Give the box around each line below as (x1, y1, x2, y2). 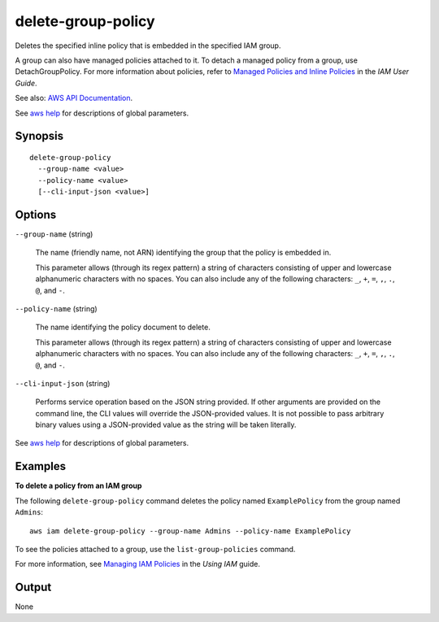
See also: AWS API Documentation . (15, 94, 133, 103)
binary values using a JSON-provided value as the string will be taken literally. (35, 420, 297, 430)
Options (15, 207, 57, 221)
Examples (15, 459, 67, 473)
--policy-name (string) (15, 303, 98, 313)
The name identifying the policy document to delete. (35, 322, 211, 333)
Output (15, 581, 52, 594)
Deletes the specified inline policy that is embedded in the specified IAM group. (15, 41, 281, 50)
